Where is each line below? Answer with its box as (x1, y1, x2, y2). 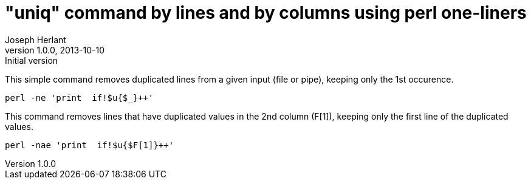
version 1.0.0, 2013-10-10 (5, 44, 105, 55)
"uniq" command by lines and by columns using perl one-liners (5, 2, 527, 23)
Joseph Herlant (5, 34, 66, 45)
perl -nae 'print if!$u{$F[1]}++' (5, 140, 174, 150)
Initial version (5, 55, 58, 66)
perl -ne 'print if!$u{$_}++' (5, 92, 154, 103)
